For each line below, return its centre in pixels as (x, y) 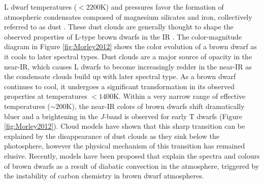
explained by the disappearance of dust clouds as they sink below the (112, 136)
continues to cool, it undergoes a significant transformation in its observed (120, 86)
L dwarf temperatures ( (41, 7)
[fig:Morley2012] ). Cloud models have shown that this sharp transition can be (125, 126)
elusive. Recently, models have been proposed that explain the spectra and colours (132, 155)
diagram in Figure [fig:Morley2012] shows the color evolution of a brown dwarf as (130, 46)
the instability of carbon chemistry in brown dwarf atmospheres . (104, 176)
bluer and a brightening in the (51, 116)
